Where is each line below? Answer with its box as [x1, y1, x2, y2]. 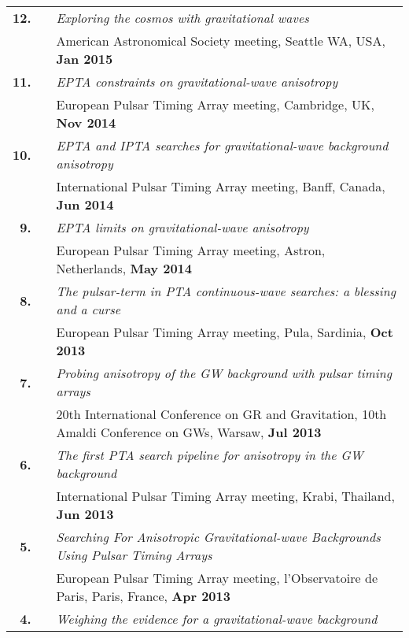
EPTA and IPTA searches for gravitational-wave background [56, 136, 389, 154]
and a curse [56, 300, 121, 318]
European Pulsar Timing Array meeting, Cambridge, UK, [56, 95, 374, 113]
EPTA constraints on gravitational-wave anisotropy [56, 72, 338, 91]
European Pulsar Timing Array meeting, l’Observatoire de [56, 569, 378, 587]
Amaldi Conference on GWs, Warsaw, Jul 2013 [56, 423, 322, 441]
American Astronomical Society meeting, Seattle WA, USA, [56, 32, 385, 50]
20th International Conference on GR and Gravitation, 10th [56, 405, 387, 423]
